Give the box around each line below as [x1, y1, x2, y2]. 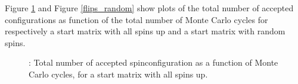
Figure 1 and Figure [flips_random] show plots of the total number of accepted [5, 2, 294, 14]
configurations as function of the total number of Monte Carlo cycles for [5, 13, 268, 25]
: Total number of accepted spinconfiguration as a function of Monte [29, 56, 278, 69]
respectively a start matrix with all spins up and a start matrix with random [5, 25, 285, 37]
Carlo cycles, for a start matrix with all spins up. [29, 67, 208, 80]
